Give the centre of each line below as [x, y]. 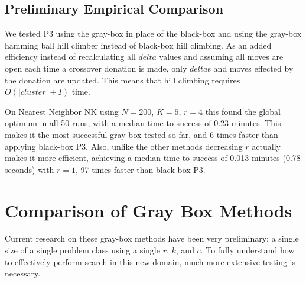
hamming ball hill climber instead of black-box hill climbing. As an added [138, 45]
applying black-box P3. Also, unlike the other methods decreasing [124, 146]
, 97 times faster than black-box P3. [141, 169]
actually [266, 146]
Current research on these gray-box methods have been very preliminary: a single [152, 238]
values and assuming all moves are [221, 57]
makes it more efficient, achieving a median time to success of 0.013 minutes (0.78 [153, 158]
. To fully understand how [248, 250]
